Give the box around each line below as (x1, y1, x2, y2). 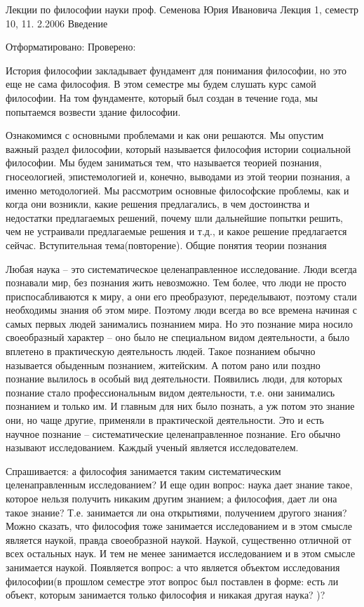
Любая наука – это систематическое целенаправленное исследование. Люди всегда (6, 261, 357, 276)
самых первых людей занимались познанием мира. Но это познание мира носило (6, 316, 353, 331)
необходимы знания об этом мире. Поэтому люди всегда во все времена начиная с (6, 302, 357, 317)
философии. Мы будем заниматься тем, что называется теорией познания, (6, 155, 322, 170)
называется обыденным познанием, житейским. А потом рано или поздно (6, 357, 321, 372)
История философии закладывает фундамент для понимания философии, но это (6, 62, 347, 77)
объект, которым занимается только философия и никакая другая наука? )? (6, 587, 325, 602)
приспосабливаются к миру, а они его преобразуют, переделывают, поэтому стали (6, 288, 357, 303)
